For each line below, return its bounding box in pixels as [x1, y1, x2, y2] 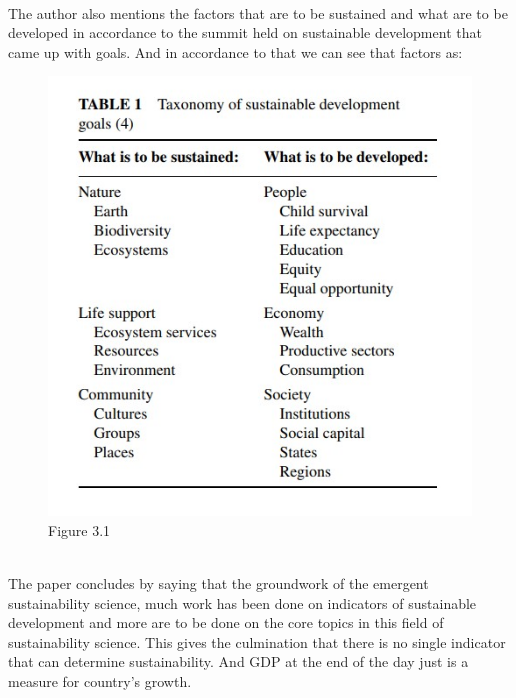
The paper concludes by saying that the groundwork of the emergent [8, 572, 429, 593]
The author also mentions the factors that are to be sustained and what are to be [8, 2, 508, 23]
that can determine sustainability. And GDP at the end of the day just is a [8, 651, 469, 672]
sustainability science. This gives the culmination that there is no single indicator [8, 631, 506, 652]
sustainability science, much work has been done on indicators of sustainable [8, 592, 477, 613]
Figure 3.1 [48, 519, 111, 540]
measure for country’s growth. [8, 670, 192, 691]
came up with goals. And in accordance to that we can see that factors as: [8, 41, 463, 62]
